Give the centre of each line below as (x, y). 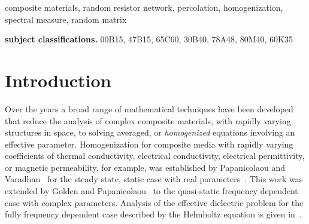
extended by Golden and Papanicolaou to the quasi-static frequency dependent (152, 191)
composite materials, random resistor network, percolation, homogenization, (144, 7)
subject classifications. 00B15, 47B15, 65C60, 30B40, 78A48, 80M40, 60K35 (149, 39)
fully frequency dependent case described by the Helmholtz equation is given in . (153, 214)
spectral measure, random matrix (66, 19)
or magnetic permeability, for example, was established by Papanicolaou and (145, 167)
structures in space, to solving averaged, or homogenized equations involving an (150, 132)
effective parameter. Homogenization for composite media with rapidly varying (149, 144)
